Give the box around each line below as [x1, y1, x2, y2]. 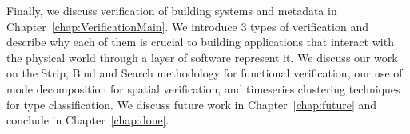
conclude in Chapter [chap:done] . [6, 112, 169, 128]
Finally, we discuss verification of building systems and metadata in [6, 2, 337, 18]
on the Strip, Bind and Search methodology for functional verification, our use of [6, 65, 403, 81]
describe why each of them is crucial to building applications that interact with [6, 33, 394, 50]
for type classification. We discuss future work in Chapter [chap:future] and [6, 96, 377, 112]
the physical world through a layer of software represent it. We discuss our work [6, 49, 398, 65]
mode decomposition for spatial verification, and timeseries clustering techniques [6, 80, 400, 97]
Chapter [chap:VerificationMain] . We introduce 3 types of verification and [6, 18, 368, 34]
